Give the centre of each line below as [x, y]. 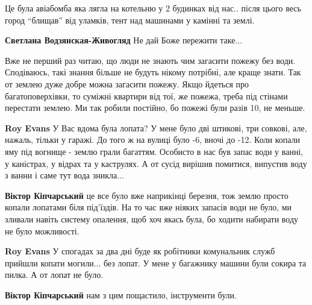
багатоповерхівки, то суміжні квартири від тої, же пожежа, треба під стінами [146, 96]
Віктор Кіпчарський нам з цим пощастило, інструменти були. [121, 294]
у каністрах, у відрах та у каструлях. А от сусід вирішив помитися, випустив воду [156, 163]
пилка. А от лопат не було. [54, 275]
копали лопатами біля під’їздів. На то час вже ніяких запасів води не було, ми [148, 207]
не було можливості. [42, 231]
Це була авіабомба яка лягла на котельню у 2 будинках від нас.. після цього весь [153, 8]
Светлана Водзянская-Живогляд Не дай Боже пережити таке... [124, 40]
